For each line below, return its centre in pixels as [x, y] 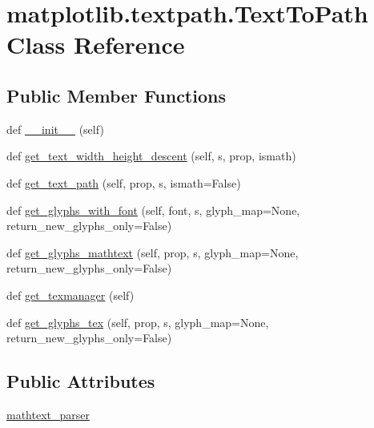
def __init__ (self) [55, 129]
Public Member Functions [116, 95]
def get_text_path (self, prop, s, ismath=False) [124, 182]
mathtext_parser [48, 414]
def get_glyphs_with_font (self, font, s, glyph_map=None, [153, 210]
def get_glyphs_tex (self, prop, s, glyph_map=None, [138, 322]
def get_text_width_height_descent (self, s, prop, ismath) [151, 156]
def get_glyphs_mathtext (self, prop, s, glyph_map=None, [153, 252]
